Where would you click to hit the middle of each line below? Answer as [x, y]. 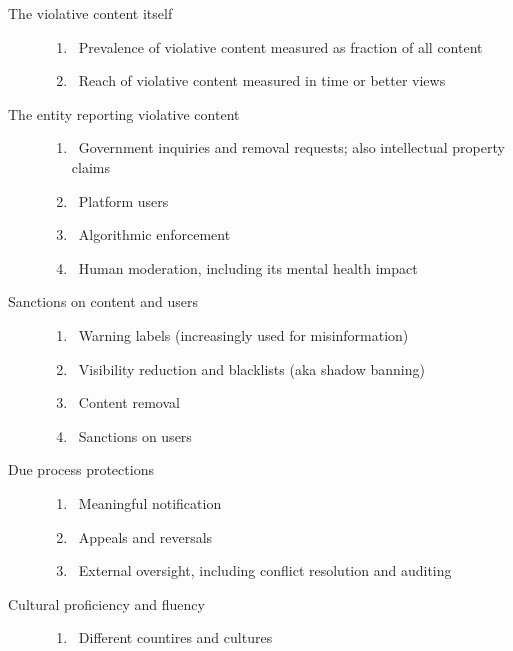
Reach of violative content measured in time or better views [262, 80]
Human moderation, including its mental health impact [248, 267]
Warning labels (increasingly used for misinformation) [243, 334]
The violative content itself [90, 13]
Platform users [123, 200]
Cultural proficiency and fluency [106, 603]
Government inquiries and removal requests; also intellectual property [291, 147]
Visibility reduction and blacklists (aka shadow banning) [251, 368]
